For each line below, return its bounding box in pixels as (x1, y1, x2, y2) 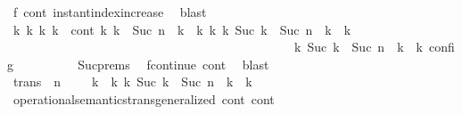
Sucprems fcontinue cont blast (78, 54, 269, 73)
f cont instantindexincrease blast (12, 3, 207, 20)
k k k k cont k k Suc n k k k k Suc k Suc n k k (12, 20, 351, 38)
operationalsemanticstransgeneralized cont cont (12, 89, 275, 108)
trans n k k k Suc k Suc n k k (12, 72, 252, 91)
